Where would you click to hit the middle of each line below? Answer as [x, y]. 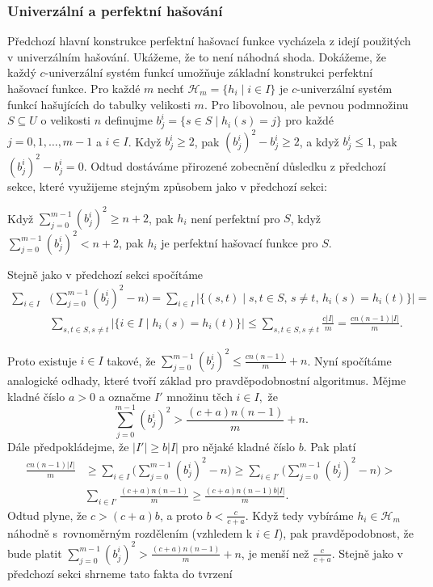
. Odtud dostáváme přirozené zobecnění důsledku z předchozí [235, 165]
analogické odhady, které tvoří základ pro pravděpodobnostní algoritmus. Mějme [207, 380]
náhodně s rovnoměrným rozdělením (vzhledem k [130, 532]
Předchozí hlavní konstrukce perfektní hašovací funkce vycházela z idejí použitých [209, 41]
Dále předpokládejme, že [68, 446]
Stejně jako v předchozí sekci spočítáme [105, 274]
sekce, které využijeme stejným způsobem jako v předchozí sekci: [167, 186]
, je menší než [275, 553]
